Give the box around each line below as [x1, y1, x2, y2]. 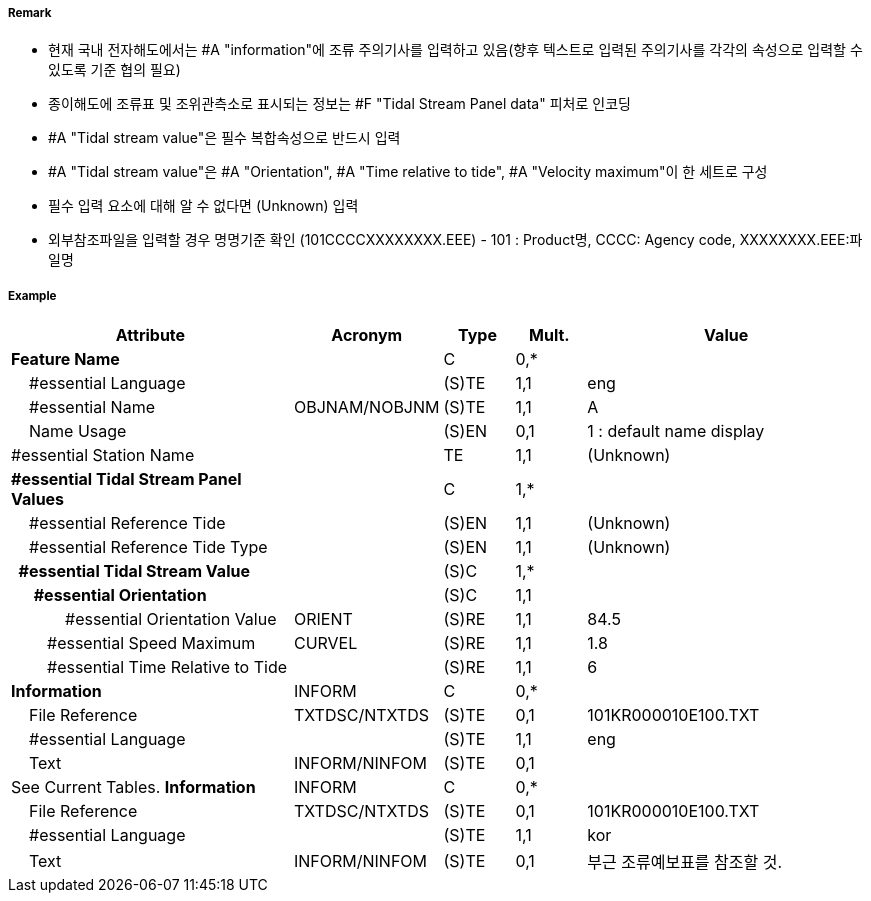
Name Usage [29, 421, 127, 442]
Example [8, 288, 57, 303]
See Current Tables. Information [11, 777, 256, 798]
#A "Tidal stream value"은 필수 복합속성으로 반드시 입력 [48, 129, 401, 147]
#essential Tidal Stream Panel [11, 469, 242, 490]
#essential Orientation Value [65, 609, 277, 630]
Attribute [115, 325, 186, 346]
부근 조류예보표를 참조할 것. [587, 852, 783, 873]
